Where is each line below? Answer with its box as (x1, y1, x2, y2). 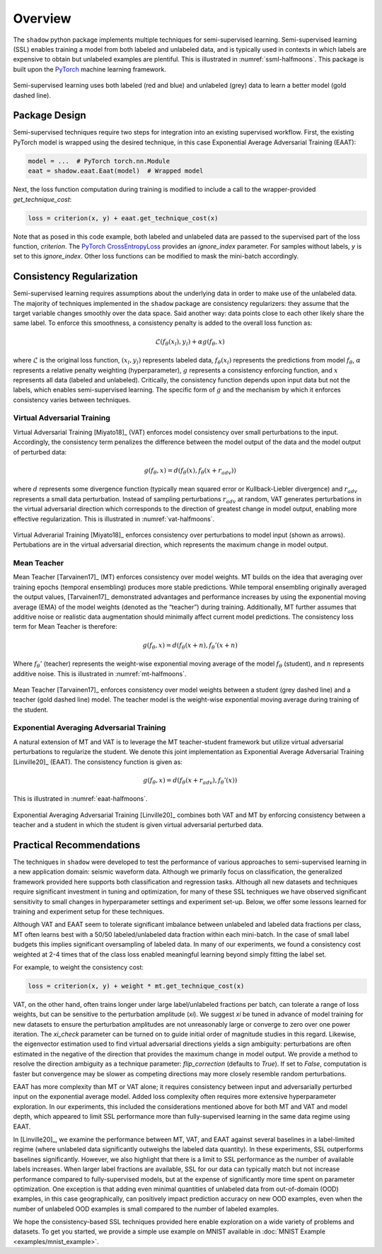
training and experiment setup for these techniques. (13, 907, 165, 916)
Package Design (13, 110, 86, 122)
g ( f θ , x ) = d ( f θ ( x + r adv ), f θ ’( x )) (142, 776, 238, 786)
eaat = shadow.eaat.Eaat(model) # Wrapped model (28, 167, 204, 175)
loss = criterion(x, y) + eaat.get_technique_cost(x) (28, 214, 219, 222)
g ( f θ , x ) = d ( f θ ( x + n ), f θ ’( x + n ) (142, 641, 238, 651)
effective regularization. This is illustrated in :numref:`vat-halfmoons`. (13, 514, 215, 523)
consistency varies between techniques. (13, 395, 131, 404)
